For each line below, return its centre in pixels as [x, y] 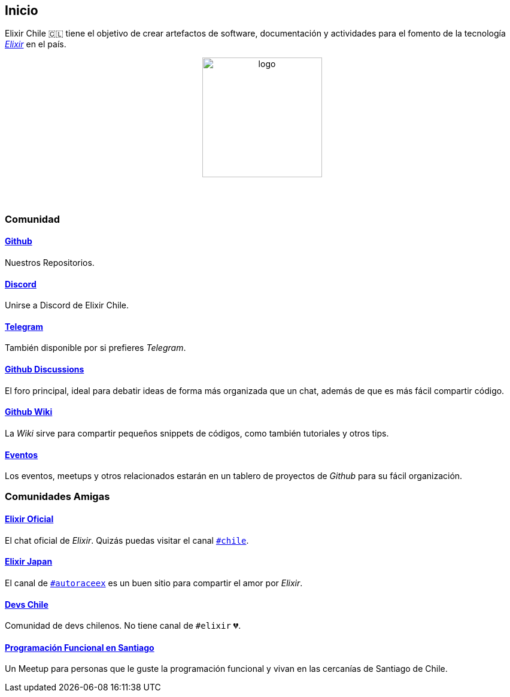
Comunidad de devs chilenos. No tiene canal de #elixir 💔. [123, 626]
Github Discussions [45, 369]
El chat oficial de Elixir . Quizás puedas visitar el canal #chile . [127, 540]
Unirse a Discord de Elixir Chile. [67, 305]
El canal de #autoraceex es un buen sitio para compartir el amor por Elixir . [154, 583]
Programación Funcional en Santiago [80, 647]
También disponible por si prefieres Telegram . [95, 348]
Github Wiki [29, 412]
